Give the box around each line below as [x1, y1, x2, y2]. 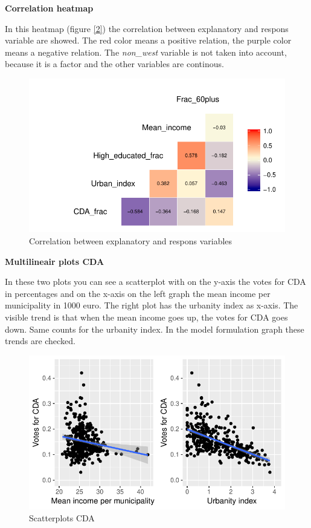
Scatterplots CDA [29, 511, 95, 524]
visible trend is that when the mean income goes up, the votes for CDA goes [5, 310, 288, 323]
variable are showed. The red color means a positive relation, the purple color [5, 34, 292, 47]
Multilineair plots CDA [5, 255, 104, 267]
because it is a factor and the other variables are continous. [5, 57, 224, 70]
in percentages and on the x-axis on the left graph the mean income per [5, 287, 271, 299]
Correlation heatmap [5, 2, 94, 14]
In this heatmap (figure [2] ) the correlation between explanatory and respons [5, 22, 289, 34]
